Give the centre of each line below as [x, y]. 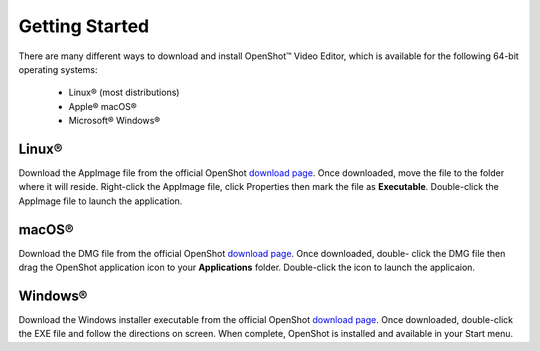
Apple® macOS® [102, 106]
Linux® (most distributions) [124, 92]
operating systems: [58, 69]
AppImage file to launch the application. [100, 201]
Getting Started [84, 26]
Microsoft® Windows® [114, 121]
